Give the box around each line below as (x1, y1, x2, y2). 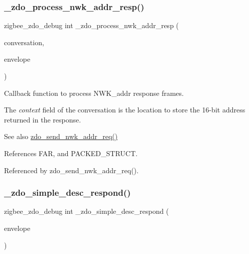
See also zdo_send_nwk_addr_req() (4, 131, 118, 142)
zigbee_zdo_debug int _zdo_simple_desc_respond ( (4, 206, 169, 216)
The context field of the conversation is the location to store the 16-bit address (4, 104, 245, 115)
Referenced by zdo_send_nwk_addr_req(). (4, 165, 139, 175)
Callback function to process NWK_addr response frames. (4, 87, 184, 98)
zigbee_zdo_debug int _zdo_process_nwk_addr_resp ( (4, 20, 179, 31)
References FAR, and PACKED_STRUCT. (4, 148, 138, 158)
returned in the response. (4, 114, 81, 124)
